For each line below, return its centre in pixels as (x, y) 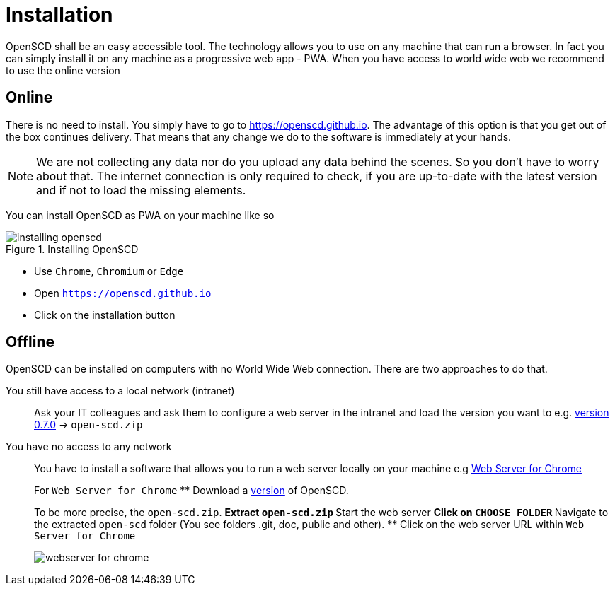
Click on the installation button (105, 315)
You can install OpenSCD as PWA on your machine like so (140, 215)
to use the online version (63, 70)
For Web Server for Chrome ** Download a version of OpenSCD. (191, 491)
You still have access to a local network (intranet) (120, 391)
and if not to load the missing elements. (141, 190)
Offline (30, 342)
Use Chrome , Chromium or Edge (109, 271)
